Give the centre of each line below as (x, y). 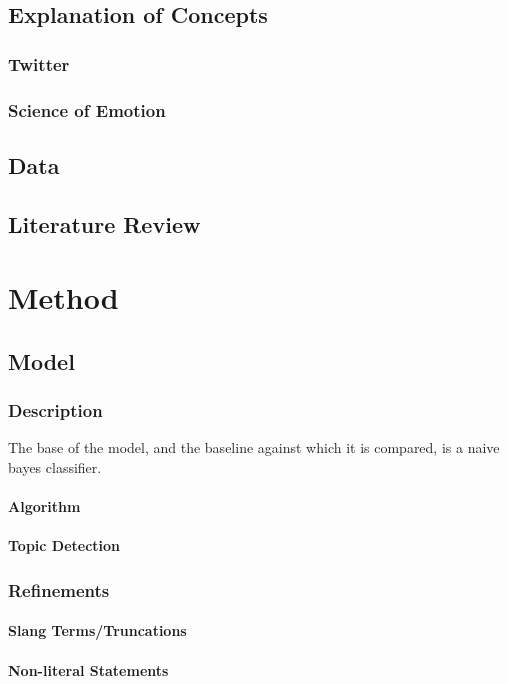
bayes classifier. (55, 467)
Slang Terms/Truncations (97, 630)
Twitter (39, 63)
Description (55, 410)
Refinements (59, 589)
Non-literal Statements (88, 669)
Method (63, 297)
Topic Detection (64, 545)
